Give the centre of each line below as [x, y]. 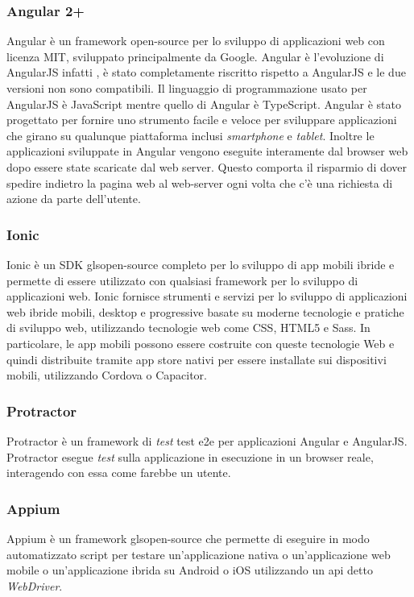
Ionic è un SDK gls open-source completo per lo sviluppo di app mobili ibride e [201, 264]
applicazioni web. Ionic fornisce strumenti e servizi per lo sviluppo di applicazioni [207, 296]
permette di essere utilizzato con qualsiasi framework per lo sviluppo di [182, 280]
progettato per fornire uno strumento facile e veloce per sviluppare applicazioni [202, 120]
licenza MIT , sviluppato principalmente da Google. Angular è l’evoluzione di [195, 56]
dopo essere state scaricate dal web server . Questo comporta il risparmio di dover [207, 166]
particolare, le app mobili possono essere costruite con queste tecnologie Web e [201, 343]
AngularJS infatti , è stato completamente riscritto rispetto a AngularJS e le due [206, 72]
